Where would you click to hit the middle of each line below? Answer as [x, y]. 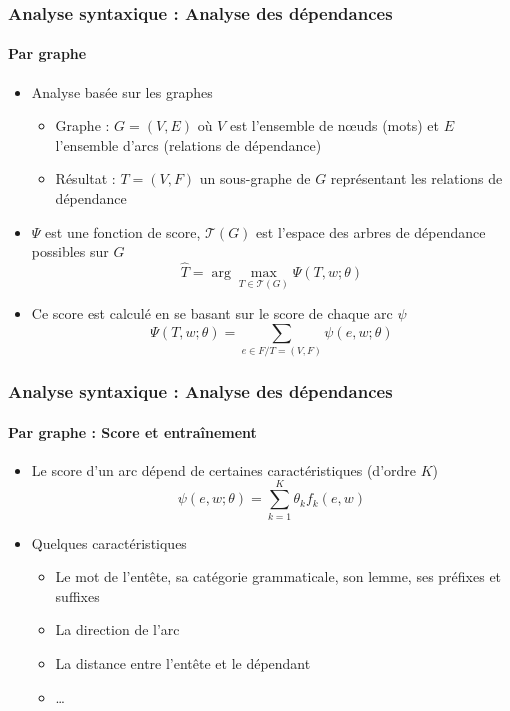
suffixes [77, 595]
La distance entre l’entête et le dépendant [183, 662]
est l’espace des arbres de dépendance [371, 231]
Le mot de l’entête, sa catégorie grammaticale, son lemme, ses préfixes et [278, 576]
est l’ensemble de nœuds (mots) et [334, 125]
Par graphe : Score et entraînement [132, 431]
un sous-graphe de [255, 178]
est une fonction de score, [123, 231]
